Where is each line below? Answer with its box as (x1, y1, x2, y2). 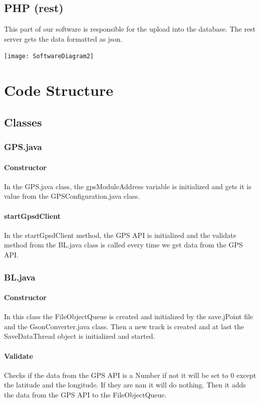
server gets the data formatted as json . (4, 33, 123, 44)
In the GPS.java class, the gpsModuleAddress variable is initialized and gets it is (4, 181, 251, 191)
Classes (4, 114, 42, 129)
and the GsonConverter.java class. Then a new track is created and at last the (4, 321, 244, 331)
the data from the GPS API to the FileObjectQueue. (4, 389, 167, 400)
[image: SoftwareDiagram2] (4, 53, 94, 60)
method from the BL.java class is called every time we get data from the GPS (4, 239, 243, 250)
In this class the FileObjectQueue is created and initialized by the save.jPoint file (4, 311, 253, 322)
